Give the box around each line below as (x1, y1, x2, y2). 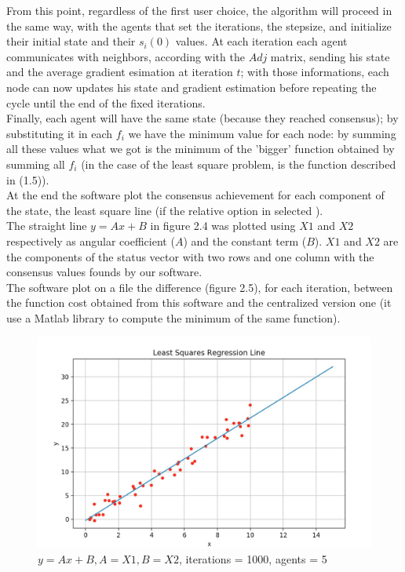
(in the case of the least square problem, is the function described (81, 155, 396, 172)
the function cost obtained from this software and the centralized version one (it (6, 294, 392, 311)
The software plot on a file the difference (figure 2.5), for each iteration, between (6, 279, 393, 295)
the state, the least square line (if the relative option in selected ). (6, 202, 323, 218)
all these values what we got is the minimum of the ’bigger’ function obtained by (6, 140, 395, 157)
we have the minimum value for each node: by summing (128, 125, 396, 141)
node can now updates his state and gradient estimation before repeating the (6, 78, 377, 95)
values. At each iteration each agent (175, 33, 348, 49)
